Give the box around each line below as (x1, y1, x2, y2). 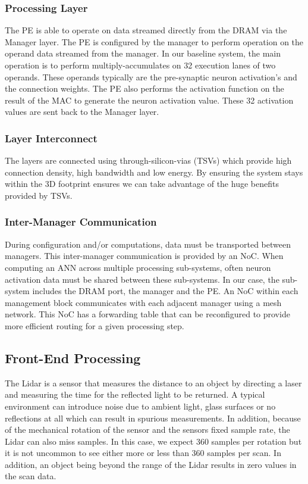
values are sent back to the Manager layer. (5, 105, 159, 118)
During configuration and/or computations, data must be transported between (5, 238, 291, 250)
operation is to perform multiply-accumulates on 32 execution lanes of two (5, 59, 276, 71)
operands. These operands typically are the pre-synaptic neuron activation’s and (5, 70, 297, 83)
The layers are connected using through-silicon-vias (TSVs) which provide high (5, 154, 292, 167)
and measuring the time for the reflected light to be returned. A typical (5, 388, 265, 401)
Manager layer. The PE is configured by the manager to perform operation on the (5, 35, 304, 48)
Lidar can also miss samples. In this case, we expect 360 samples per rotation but (5, 435, 302, 447)
